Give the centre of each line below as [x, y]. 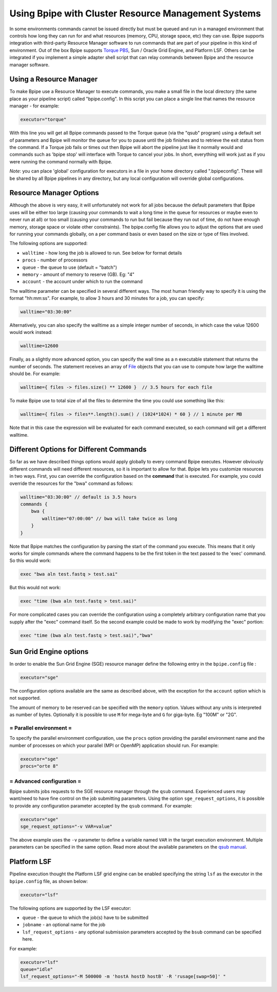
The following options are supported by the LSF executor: [70, 908]
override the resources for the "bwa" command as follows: [71, 483]
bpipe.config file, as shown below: [49, 881]
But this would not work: [35, 588]
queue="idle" [37, 969]
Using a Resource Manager [54, 79]
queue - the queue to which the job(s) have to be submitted [85, 918]
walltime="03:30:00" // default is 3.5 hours [78, 497]
